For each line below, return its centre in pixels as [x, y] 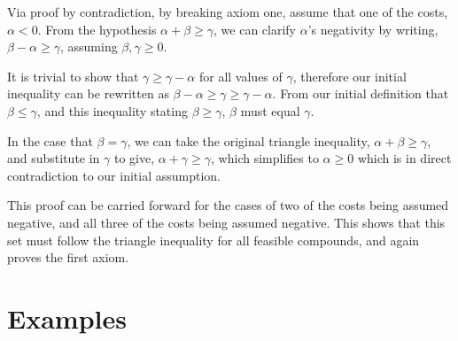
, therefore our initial [349, 76]
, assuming [89, 46]
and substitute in [54, 158]
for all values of [241, 76]
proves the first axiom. [68, 257]
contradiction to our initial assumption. [114, 175]
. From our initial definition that [361, 93]
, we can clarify [255, 29]
